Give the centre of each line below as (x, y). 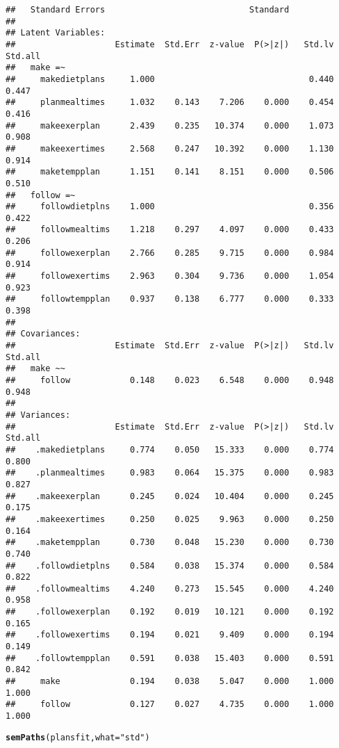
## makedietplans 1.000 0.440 (170, 79)
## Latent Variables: (56, 33)
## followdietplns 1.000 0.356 (170, 207)
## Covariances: (43, 334)
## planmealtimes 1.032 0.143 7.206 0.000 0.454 (170, 103)
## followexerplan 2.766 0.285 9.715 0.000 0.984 (170, 253)
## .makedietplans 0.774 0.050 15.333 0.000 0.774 (170, 449)
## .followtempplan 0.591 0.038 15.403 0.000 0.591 (170, 658)
